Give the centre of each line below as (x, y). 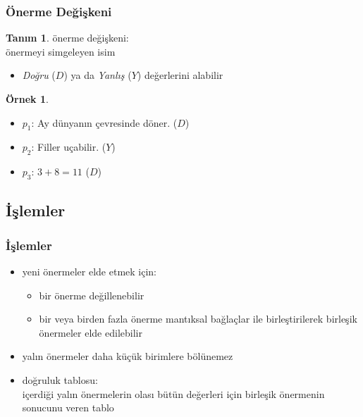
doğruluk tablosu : (60, 379)
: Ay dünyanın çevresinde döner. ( (104, 122)
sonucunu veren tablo (68, 407)
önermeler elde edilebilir (91, 332)
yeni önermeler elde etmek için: (90, 271)
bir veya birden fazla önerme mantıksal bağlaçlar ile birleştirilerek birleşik (198, 319)
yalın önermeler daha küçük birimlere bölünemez (128, 356)
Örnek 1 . (27, 99)
